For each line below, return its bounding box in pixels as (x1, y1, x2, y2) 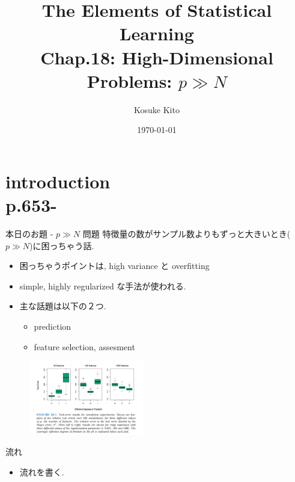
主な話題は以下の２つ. (19, 300, 106, 312)
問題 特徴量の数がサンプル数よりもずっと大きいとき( (82, 227, 291, 239)
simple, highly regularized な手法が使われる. (19, 279, 186, 292)
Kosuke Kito (134, 103, 180, 116)
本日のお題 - (5, 227, 53, 239)
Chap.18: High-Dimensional (40, 45, 273, 69)
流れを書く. (19, 465, 64, 478)
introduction (5, 168, 111, 193)
